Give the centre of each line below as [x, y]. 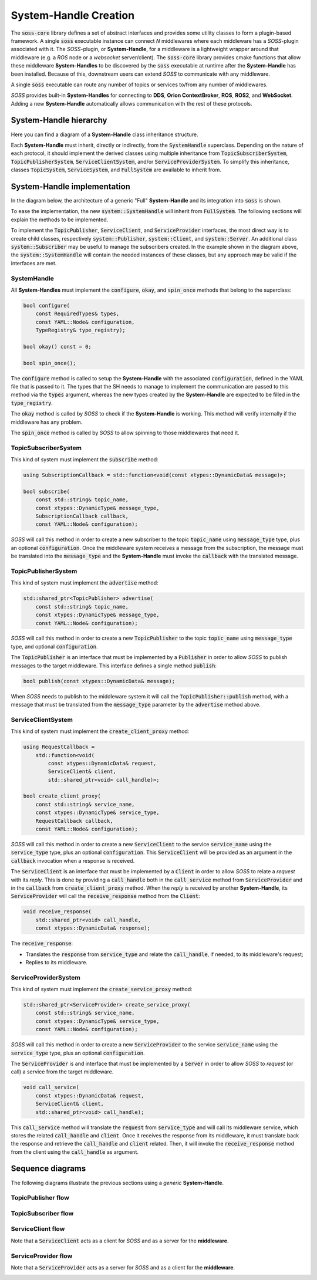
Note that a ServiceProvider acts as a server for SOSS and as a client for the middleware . [123, 1267]
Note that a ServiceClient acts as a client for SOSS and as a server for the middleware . [120, 1241]
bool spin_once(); [50, 363]
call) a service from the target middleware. [62, 1072]
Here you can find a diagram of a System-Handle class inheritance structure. [104, 134]
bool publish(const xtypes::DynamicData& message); [99, 681]
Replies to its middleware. [57, 962]
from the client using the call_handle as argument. [75, 1152]
